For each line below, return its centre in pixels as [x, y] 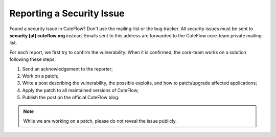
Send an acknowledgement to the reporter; [67, 68]
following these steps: [33, 59]
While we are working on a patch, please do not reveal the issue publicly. [100, 121]
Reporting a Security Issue [67, 13]
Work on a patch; [40, 76]
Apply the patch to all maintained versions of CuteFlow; [80, 90]
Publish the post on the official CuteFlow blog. [71, 98]
